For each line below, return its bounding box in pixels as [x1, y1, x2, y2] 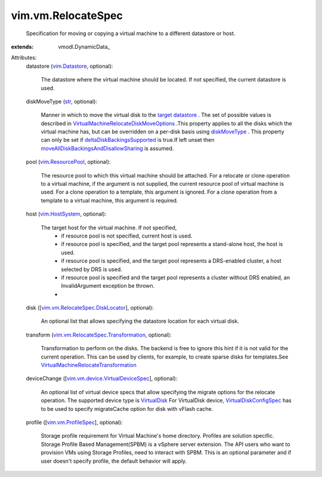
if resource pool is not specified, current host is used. [61, 232, 193, 239]
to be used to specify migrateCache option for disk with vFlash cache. [41, 405, 213, 412]
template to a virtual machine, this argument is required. [41, 197, 178, 204]
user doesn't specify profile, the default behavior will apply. [41, 457, 187, 464]
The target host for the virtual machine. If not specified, [41, 224, 177, 231]
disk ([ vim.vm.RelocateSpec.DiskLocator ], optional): [26, 304, 154, 311]
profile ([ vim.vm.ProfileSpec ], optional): [26, 419, 123, 426]
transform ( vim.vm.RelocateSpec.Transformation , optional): [26, 331, 172, 338]
